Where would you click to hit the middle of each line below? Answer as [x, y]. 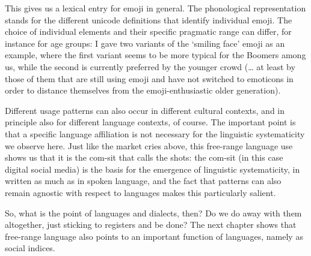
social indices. [30, 248]
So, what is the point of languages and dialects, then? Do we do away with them [153, 213]
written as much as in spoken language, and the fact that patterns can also [143, 181]
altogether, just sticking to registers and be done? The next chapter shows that [151, 225]
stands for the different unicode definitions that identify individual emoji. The [149, 19]
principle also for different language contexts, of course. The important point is [150, 122]
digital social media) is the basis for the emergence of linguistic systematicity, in [152, 169]
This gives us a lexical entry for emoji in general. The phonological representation [155, 8]
